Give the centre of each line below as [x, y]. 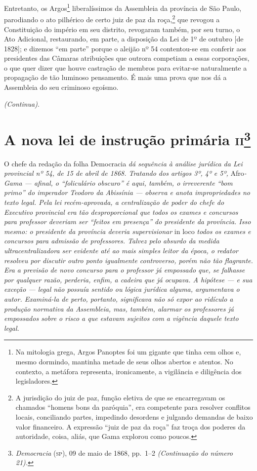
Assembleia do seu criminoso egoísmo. [61, 87]
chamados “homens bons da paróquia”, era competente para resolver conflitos [133, 407]
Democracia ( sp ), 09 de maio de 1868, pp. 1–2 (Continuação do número [124, 452]
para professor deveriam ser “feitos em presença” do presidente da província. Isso [128, 221]
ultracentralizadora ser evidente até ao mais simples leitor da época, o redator [121, 251]
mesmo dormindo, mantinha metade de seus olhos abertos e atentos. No [124, 361]
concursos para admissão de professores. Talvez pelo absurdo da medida [112, 241]
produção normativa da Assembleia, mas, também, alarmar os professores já [119, 308]
